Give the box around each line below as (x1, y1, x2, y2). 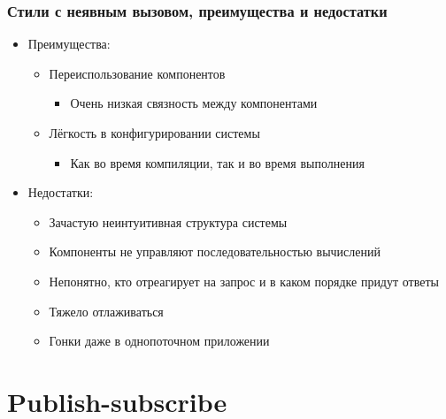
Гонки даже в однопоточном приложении (49, 331, 270, 350)
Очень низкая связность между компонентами (70, 94, 318, 112)
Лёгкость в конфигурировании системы (49, 124, 260, 141)
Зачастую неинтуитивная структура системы (49, 212, 288, 231)
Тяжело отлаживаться (49, 301, 164, 320)
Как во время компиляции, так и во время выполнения (70, 153, 365, 171)
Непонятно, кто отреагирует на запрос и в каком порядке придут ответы (49, 271, 439, 290)
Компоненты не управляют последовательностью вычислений (49, 242, 381, 261)
